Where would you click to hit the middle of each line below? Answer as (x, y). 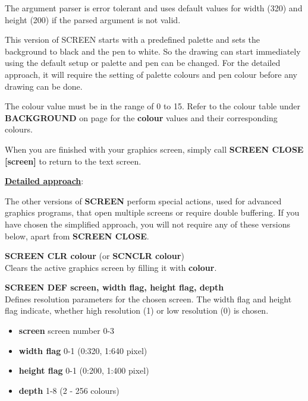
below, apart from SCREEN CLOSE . (77, 236)
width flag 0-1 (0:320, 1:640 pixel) (83, 350)
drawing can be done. (44, 86)
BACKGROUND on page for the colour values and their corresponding (141, 117)
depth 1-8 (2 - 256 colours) (69, 390)
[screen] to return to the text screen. (73, 161)
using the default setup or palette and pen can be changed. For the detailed (143, 63)
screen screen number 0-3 (67, 331)
